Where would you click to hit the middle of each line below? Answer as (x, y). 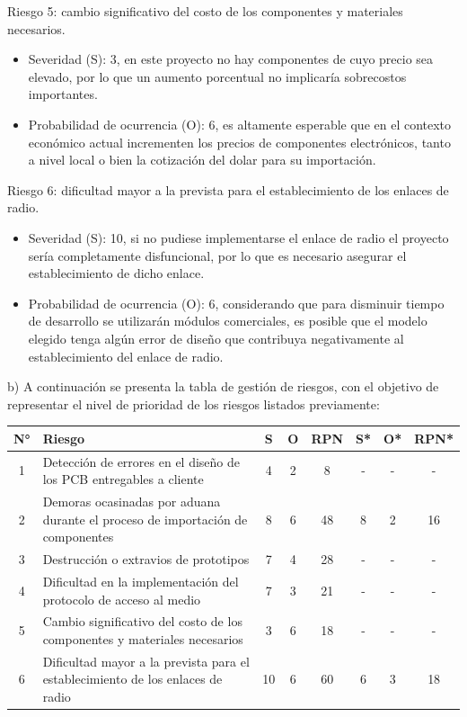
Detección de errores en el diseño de (141, 461)
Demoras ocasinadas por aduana (132, 502)
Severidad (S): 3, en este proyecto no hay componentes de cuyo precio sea (231, 59)
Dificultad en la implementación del (141, 581)
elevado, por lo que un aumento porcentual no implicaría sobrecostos (217, 76)
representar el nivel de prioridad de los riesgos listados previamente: (194, 403)
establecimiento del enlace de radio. (126, 356)
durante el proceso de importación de (145, 519)
